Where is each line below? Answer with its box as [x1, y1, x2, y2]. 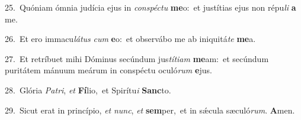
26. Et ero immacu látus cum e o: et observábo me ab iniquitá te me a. [5, 33, 256, 45]
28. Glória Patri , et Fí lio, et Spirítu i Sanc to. [5, 83, 171, 96]
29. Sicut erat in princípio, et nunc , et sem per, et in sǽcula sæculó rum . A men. [5, 103, 295, 116]
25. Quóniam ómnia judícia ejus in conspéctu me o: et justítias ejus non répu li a [5, 1, 296, 13]
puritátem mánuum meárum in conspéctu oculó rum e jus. [5, 64, 212, 76]
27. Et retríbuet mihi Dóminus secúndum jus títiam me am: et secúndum [5, 52, 269, 64]
